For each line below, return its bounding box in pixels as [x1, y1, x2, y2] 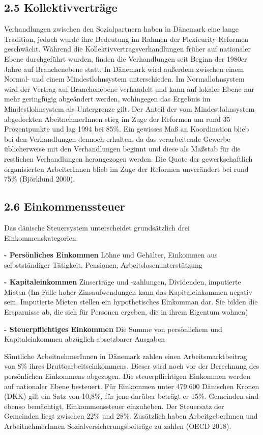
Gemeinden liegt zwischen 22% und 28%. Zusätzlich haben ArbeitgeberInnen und [4, 411, 258, 421]
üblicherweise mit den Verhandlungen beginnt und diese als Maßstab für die [4, 143, 241, 154]
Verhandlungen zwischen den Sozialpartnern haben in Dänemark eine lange [4, 23, 239, 34]
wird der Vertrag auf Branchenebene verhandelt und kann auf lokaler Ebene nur [4, 83, 254, 94]
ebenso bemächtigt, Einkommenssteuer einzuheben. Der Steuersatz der [4, 400, 224, 411]
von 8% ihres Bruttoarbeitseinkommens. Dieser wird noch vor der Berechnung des [4, 361, 259, 371]
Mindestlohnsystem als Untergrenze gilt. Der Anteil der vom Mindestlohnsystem [4, 103, 255, 114]
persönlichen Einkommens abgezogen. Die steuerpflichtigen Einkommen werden [4, 371, 250, 381]
